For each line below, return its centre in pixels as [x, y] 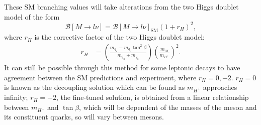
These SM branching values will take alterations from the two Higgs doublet [121, 7]
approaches [220, 87]
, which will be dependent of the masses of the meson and [168, 107]
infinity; [16, 97]
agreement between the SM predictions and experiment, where [100, 77]
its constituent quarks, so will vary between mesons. [84, 117]
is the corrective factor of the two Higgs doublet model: [119, 37]
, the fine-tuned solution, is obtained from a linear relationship [152, 97]
